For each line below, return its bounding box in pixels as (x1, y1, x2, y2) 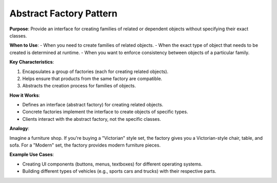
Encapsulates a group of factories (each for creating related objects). (22, 68, 169, 75)
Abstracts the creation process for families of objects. (22, 83, 136, 89)
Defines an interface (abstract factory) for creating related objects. (22, 102, 164, 108)
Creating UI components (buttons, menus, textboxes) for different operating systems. (22, 161, 203, 167)
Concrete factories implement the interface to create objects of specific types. (22, 108, 188, 115)
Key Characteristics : (9, 59, 54, 65)
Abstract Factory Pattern (9, 8, 117, 19)
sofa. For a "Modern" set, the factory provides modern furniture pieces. (9, 142, 161, 149)
